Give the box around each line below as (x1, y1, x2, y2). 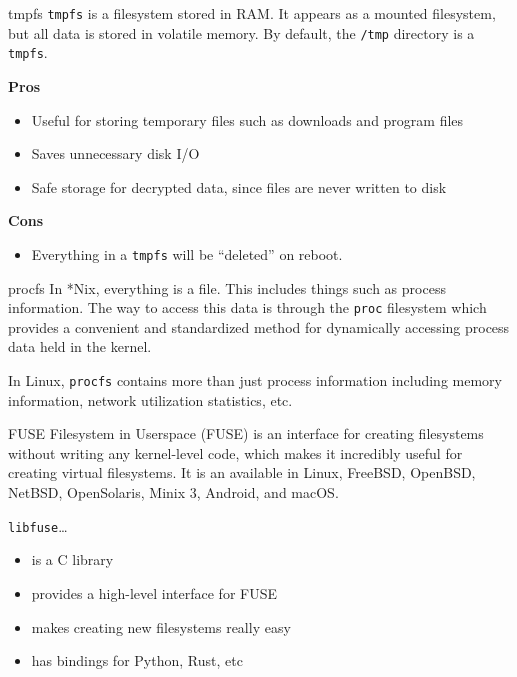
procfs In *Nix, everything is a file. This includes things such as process (8, 277, 446, 298)
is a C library (31, 549, 114, 570)
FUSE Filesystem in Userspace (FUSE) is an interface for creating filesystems (8, 423, 484, 444)
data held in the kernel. (8, 336, 152, 357)
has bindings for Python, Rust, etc (31, 650, 243, 671)
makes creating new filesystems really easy (31, 616, 291, 637)
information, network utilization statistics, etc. (8, 389, 293, 410)
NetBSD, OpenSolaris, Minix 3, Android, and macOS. (8, 482, 339, 503)
